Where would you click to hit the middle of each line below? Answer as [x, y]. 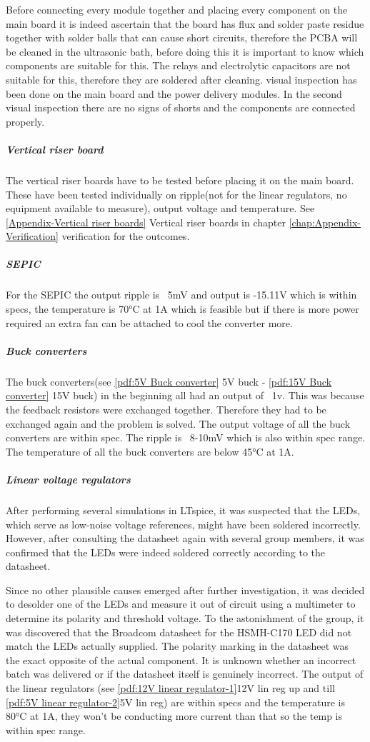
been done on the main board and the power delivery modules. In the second [174, 93]
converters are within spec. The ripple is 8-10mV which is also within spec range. [186, 437]
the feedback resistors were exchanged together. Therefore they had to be [166, 409]
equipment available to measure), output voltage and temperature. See [160, 208]
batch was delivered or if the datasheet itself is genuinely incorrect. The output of [185, 674]
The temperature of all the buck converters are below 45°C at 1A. [150, 451]
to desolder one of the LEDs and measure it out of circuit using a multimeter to [181, 604]
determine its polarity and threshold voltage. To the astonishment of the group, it [185, 618]
